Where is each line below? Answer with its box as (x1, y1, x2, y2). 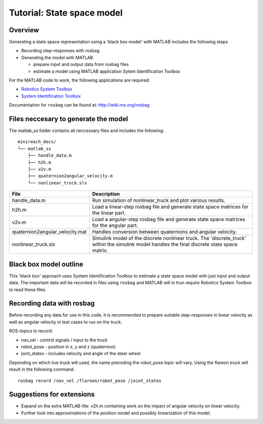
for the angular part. (92, 222, 138, 229)
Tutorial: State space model (9, 7, 123, 18)
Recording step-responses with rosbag (21, 48, 100, 54)
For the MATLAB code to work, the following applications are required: (9, 77, 150, 83)
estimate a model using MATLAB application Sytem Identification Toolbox (33, 68, 180, 74)
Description (92, 191, 120, 197)
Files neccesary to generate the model (9, 115, 129, 123)
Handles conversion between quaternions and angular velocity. (92, 229, 237, 235)
